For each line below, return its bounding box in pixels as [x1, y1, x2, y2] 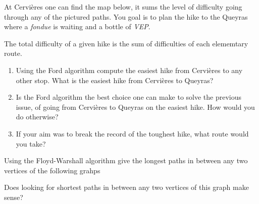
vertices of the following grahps [4, 165, 100, 175]
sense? [4, 191, 23, 202]
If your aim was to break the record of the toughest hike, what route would [16, 128, 249, 139]
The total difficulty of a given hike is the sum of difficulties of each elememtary [4, 38, 248, 48]
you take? [16, 138, 46, 149]
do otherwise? [16, 111, 59, 122]
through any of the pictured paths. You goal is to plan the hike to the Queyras [4, 11, 248, 22]
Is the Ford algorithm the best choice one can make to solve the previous [16, 92, 242, 102]
